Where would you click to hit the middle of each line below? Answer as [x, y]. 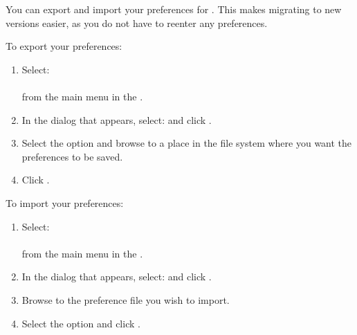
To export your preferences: [64, 46]
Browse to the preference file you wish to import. [126, 299]
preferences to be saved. [72, 156]
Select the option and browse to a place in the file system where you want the [187, 143]
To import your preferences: [65, 202]
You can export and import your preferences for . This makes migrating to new [174, 9]
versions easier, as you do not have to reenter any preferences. [137, 22]
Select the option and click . [81, 323]
